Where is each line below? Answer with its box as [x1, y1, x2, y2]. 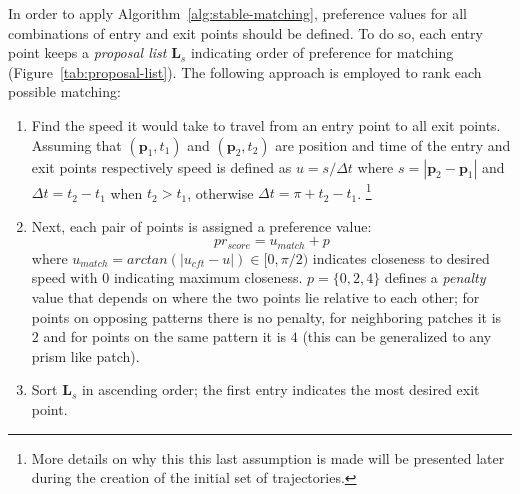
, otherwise [187, 182, 254, 203]
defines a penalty [384, 267, 486, 288]
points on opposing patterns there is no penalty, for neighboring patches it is [31, 306, 502, 327]
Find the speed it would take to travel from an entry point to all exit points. [31, 114, 501, 135]
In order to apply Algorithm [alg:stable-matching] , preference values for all [8, 3, 467, 23]
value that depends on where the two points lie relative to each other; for [31, 287, 480, 308]
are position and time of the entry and [275, 134, 511, 155]
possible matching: [8, 81, 121, 102]
